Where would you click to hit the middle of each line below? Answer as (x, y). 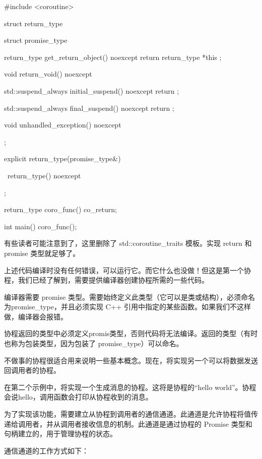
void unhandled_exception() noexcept (63, 125)
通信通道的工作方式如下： (46, 450)
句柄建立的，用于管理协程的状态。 (60, 434)
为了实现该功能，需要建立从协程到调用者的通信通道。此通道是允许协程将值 (127, 414)
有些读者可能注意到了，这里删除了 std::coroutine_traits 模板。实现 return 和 (128, 243)
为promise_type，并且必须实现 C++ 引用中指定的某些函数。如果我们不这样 (128, 307)
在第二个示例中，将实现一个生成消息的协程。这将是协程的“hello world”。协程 (130, 387)
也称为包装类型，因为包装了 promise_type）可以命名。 (94, 343)
